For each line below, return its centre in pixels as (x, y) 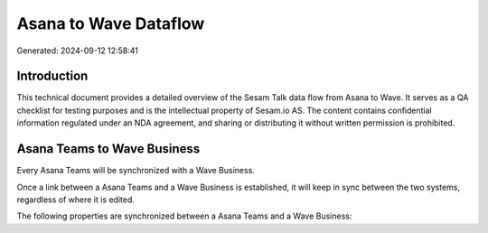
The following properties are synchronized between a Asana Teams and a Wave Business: (184, 216)
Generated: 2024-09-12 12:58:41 (78, 51)
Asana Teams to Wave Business (108, 149)
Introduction (52, 76)
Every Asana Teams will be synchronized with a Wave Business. (136, 171)
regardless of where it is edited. (76, 200)
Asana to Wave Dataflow (111, 23)
